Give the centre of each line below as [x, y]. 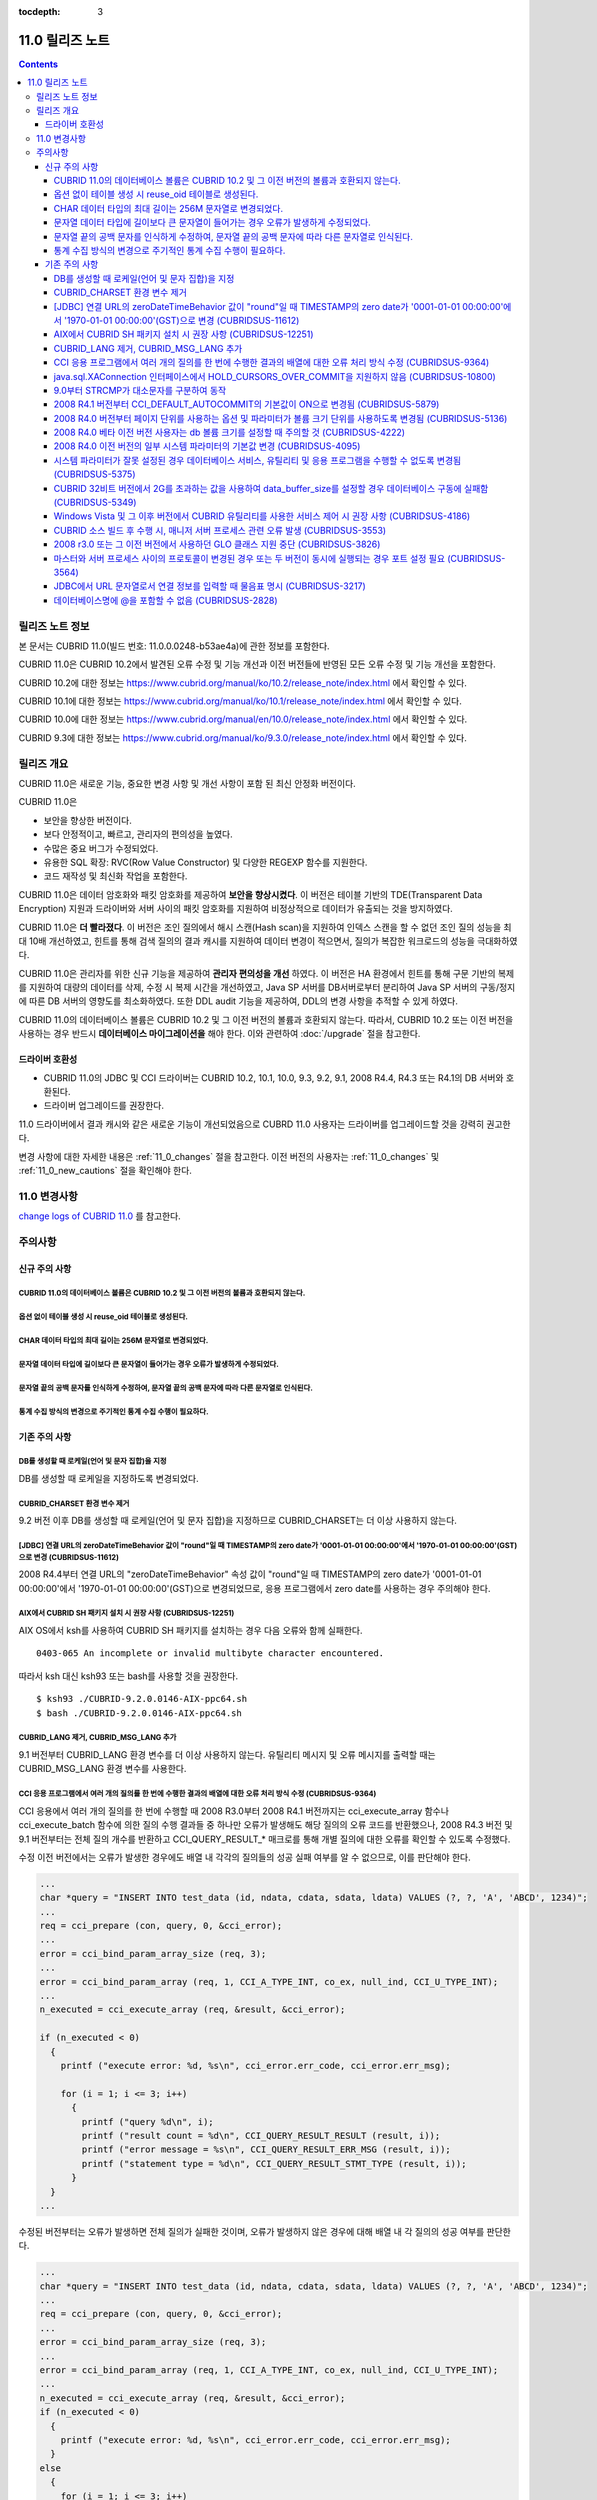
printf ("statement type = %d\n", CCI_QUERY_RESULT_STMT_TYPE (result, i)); [274, 2163]
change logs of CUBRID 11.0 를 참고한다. [100, 1216]
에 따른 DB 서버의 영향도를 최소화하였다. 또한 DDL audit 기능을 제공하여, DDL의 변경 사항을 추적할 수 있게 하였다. [238, 1001]
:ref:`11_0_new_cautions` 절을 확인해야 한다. [105, 1170]
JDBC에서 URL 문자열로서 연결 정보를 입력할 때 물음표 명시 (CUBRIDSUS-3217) [210, 586]
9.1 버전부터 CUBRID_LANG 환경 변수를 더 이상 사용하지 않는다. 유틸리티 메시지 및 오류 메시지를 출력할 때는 [227, 1754]
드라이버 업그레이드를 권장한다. [104, 1106]
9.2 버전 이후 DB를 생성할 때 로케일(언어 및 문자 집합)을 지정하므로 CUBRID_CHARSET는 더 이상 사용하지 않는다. [237, 1521]
